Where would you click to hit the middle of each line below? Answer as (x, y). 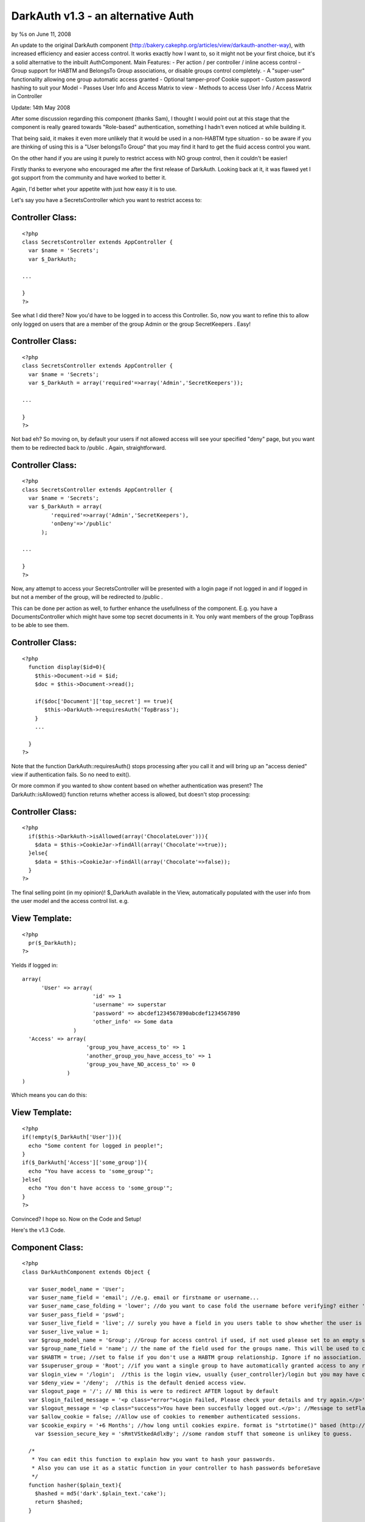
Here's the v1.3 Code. (38, 1230)
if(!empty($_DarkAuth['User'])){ (72, 1137)
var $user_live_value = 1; (68, 1331)
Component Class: (47, 1247)
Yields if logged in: (34, 965)
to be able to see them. (40, 625)
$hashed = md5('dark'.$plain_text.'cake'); (100, 1493)
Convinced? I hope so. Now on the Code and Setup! (76, 1219)
